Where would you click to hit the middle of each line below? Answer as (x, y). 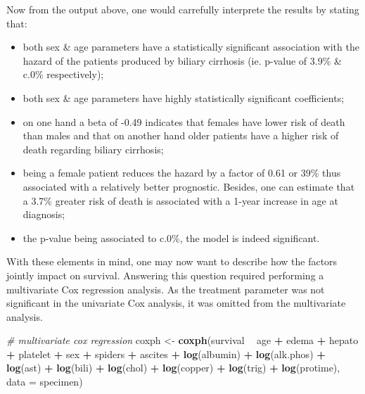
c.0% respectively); (63, 74)
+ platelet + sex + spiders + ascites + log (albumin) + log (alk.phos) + (166, 354)
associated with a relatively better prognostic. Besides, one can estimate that (189, 186)
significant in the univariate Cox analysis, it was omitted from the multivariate (176, 303)
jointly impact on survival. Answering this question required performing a (165, 275)
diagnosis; (44, 214)
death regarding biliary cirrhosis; (93, 149)
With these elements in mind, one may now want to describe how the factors (172, 261)
